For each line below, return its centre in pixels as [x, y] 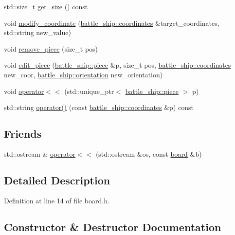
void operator [24, 91]
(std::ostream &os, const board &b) [149, 154]
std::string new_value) [37, 32]
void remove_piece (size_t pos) [51, 48]
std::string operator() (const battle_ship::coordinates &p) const [99, 107]
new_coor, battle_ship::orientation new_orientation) [83, 74]
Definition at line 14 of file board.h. [57, 200]
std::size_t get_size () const [46, 6]
